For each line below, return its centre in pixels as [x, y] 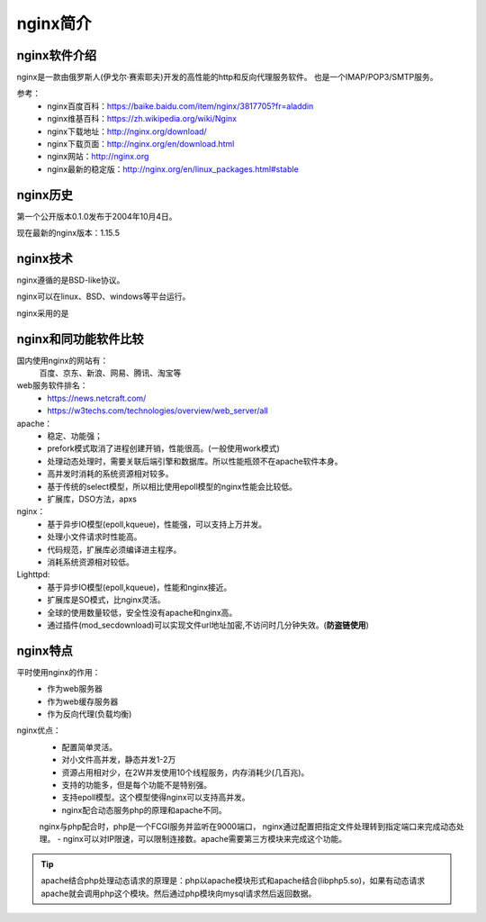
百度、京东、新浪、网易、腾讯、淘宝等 [110, 373]
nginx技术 [45, 258]
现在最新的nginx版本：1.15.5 [68, 233]
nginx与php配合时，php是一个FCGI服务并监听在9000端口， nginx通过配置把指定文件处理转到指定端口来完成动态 [247, 827]
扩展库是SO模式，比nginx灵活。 [106, 600]
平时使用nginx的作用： [58, 672]
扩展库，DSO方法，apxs [92, 499]
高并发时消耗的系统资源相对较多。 [110, 474]
